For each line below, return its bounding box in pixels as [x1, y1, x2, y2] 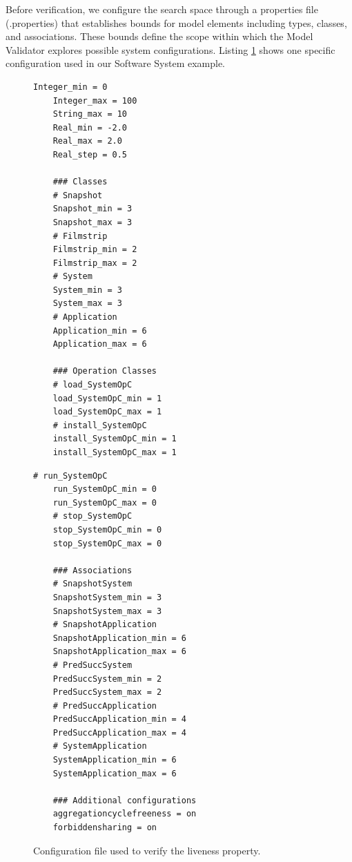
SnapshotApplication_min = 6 [52, 633, 186, 643]
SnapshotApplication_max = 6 [52, 646, 186, 657]
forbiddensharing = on [52, 823, 157, 833]
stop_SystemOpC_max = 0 [52, 538, 162, 548]
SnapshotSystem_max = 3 [52, 606, 162, 616]
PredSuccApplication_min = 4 [52, 714, 186, 725]
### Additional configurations [52, 795, 197, 805]
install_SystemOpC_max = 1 [52, 448, 177, 457]
